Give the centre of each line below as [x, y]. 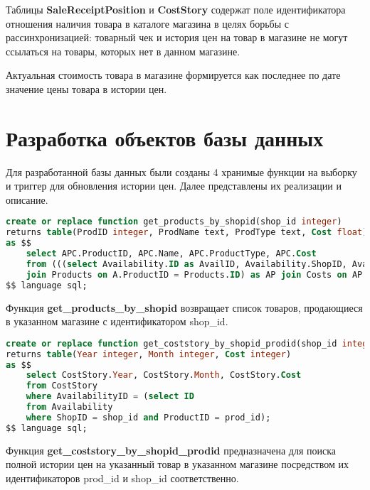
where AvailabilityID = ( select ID [110, 397]
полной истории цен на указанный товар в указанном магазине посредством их [177, 464]
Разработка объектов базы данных [165, 137]
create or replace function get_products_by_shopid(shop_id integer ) [174, 222]
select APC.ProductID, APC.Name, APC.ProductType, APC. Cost [171, 254]
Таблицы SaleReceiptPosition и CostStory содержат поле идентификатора [176, 9]
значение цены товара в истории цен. [86, 88]
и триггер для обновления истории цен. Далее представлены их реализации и [174, 186]
